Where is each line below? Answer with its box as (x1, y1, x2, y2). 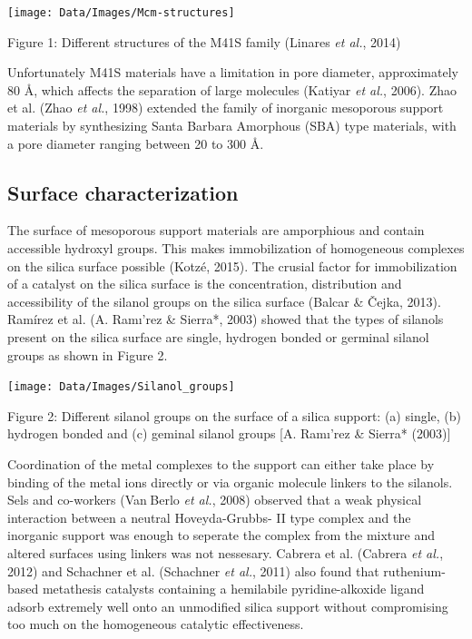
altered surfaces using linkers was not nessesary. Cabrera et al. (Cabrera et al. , (7, 543, 444, 562)
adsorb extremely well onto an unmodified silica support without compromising (7, 596, 448, 615)
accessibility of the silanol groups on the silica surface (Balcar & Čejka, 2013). (7, 291, 441, 310)
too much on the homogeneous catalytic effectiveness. (7, 614, 304, 634)
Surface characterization (7, 178, 239, 206)
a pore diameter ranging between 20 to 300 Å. (7, 133, 264, 152)
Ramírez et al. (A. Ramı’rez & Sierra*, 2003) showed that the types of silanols (7, 310, 444, 329)
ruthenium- (383, 561, 446, 580)
